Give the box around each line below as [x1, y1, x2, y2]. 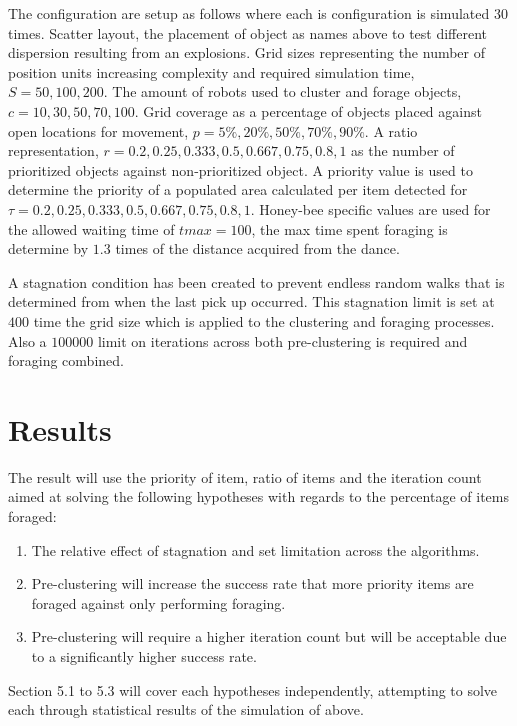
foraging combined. [8, 350, 124, 371]
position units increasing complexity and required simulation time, [8, 61, 415, 82]
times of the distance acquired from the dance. [115, 238, 400, 259]
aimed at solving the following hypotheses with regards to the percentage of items [8, 486, 509, 507]
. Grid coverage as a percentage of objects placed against [134, 100, 482, 121]
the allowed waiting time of [8, 218, 175, 239]
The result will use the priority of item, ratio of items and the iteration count [8, 466, 482, 487]
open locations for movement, [8, 120, 189, 141]
